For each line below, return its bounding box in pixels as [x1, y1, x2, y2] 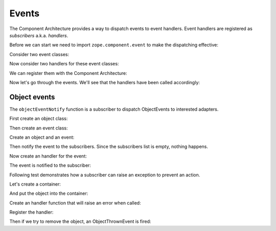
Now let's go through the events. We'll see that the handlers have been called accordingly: [9, 79, 200, 85]
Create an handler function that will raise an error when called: [9, 199, 141, 206]
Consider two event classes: [9, 51, 69, 57]
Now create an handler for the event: [9, 153, 87, 159]
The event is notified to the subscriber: [9, 162, 91, 168]
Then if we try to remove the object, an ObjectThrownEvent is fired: [9, 218, 151, 224]
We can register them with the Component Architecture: [9, 70, 127, 76]
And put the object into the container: [9, 190, 88, 196]
